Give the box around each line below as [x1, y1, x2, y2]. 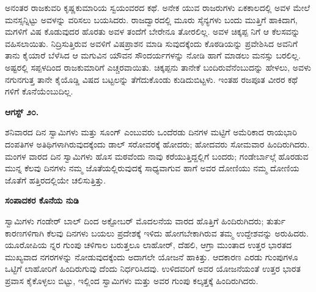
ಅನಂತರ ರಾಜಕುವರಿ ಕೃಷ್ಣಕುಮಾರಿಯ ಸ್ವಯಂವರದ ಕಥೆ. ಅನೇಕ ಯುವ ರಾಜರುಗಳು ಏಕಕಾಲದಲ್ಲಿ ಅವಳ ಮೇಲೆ [5, 1, 310, 13]
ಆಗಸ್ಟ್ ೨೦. [5, 105, 39, 118]
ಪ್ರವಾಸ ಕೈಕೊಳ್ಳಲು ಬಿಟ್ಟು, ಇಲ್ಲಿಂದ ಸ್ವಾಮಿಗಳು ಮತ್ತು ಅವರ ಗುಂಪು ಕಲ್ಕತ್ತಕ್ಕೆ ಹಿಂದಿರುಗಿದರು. [5, 274, 259, 287]
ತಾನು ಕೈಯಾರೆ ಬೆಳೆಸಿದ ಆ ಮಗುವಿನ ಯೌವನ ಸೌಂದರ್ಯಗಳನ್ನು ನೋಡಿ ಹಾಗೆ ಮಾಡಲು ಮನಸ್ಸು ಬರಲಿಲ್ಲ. [5, 49, 301, 62]
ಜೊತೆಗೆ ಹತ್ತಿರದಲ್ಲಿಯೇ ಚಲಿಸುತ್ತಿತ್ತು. [5, 173, 106, 186]
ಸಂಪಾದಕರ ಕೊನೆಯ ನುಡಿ [5, 194, 79, 207]
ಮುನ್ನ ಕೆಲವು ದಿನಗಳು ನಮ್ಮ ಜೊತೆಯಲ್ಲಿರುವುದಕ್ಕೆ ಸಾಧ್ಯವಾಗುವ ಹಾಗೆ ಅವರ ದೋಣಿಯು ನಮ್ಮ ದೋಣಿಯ [5, 162, 299, 174]
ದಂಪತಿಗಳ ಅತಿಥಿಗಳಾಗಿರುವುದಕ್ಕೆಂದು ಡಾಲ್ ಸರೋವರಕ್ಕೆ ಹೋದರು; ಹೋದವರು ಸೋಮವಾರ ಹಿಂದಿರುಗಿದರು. [5, 137, 310, 150]
